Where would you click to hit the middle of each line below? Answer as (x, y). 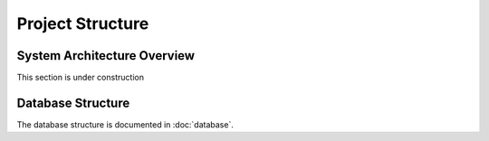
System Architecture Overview (105, 56)
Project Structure (83, 23)
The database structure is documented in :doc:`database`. (125, 124)
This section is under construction (81, 78)
